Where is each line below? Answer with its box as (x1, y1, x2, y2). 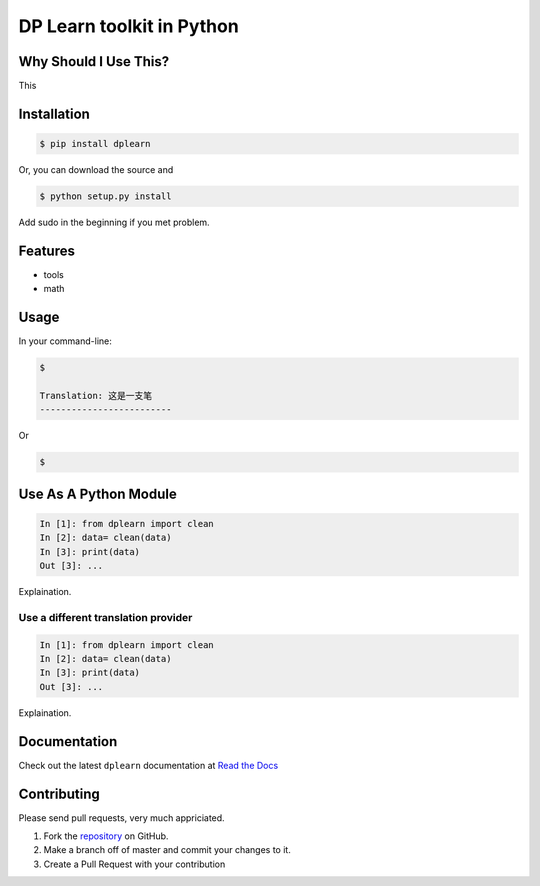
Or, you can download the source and (18, 164, 174, 176)
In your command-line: (18, 335, 112, 347)
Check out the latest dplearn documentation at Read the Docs (18, 759, 279, 771)
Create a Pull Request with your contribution (43, 858, 226, 870)
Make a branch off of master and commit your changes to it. (43, 844, 292, 856)
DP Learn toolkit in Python (18, 15, 239, 37)
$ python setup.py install (39, 191, 172, 202)
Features (18, 242, 75, 259)
